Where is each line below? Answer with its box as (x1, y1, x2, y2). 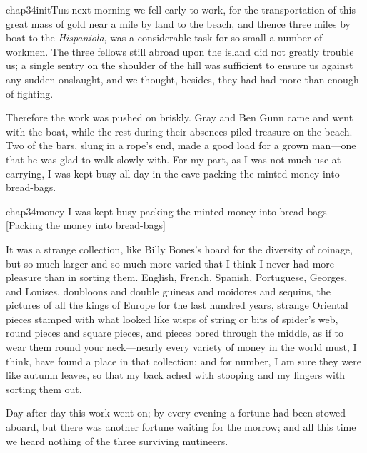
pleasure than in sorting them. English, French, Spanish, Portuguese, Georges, (6, 270, 348, 285)
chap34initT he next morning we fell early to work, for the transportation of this (6, 2, 356, 16)
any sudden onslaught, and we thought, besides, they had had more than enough (6, 71, 359, 86)
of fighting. (6, 86, 54, 101)
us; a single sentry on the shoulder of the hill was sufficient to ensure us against (6, 58, 353, 73)
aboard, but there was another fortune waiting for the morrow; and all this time (6, 419, 356, 434)
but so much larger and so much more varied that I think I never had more (6, 255, 335, 270)
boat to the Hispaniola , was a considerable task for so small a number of (6, 30, 323, 45)
